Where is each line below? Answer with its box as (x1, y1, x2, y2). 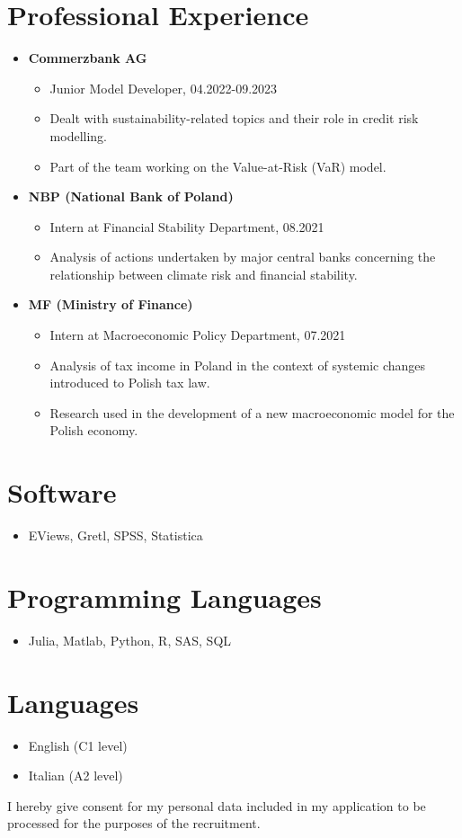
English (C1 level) (28, 735, 128, 754)
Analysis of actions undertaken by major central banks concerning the (49, 247, 436, 266)
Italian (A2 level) (28, 766, 123, 785)
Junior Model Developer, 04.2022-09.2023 (49, 78, 278, 97)
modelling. (49, 126, 107, 145)
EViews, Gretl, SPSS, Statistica (28, 526, 203, 545)
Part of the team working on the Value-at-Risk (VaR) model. (49, 156, 386, 175)
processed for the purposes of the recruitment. (7, 814, 261, 833)
